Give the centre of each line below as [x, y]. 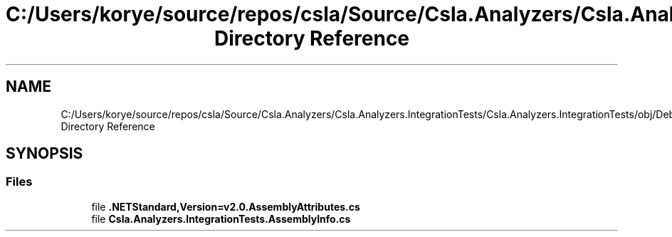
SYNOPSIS [44, 154]
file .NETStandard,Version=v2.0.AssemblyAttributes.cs [226, 206]
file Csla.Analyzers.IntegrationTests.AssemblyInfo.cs [221, 218]
